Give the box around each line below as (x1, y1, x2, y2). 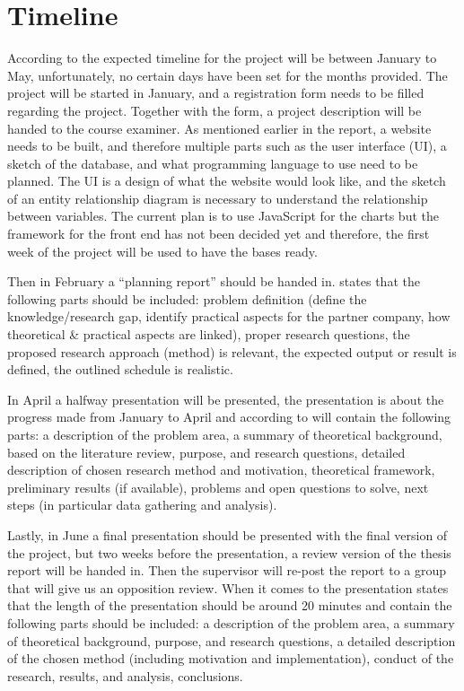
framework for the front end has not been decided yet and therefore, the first (7, 224, 430, 243)
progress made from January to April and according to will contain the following (7, 407, 451, 426)
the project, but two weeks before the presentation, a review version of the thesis (7, 543, 451, 562)
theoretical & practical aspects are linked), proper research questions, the (7, 325, 410, 344)
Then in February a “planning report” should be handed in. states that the (7, 272, 420, 291)
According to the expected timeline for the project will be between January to (7, 48, 437, 67)
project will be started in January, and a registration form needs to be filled (7, 83, 425, 102)
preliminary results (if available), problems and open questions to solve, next (7, 477, 429, 496)
